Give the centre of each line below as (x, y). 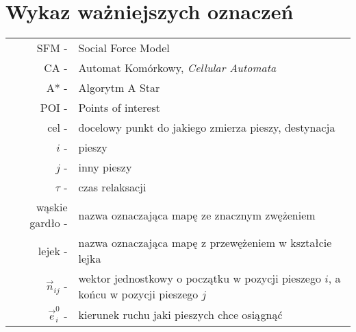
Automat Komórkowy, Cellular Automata (177, 68)
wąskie (52, 207)
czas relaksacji (112, 187)
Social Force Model (124, 48)
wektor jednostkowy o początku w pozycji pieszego (200, 278)
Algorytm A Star (119, 88)
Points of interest (119, 108)
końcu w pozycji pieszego (138, 294)
